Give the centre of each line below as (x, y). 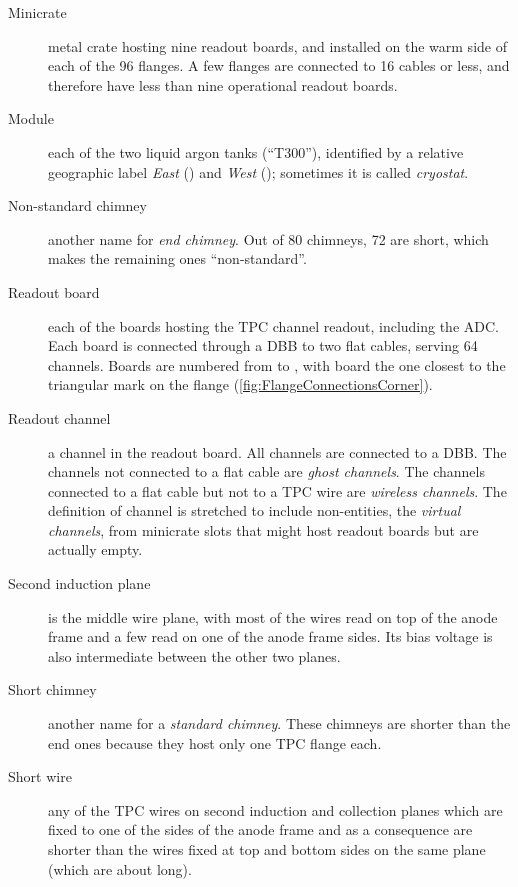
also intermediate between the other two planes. (194, 655)
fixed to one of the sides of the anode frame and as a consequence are (260, 829)
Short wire (40, 776)
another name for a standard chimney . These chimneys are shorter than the (279, 723)
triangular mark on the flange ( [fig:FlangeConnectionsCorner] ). (240, 384)
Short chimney (52, 689)
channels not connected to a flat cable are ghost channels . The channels (266, 471)
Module (31, 118)
